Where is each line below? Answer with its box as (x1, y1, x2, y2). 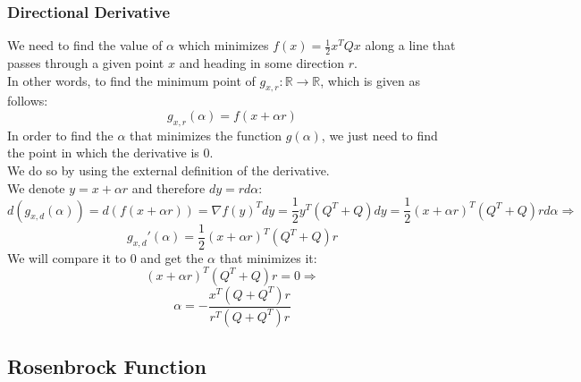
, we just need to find (321, 125, 438, 144)
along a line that (365, 36, 456, 55)
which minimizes (178, 36, 269, 55)
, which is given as (320, 71, 421, 89)
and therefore (131, 178, 206, 197)
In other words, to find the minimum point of (7, 71, 256, 89)
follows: (7, 91, 48, 110)
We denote (7, 178, 65, 197)
